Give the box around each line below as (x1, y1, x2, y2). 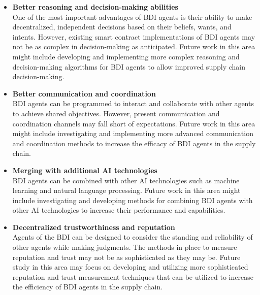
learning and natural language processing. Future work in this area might (12, 185, 241, 195)
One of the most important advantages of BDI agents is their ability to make (12, 11, 252, 22)
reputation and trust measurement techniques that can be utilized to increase (12, 271, 253, 282)
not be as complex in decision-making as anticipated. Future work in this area (12, 41, 255, 52)
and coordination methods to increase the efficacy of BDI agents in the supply (12, 138, 256, 148)
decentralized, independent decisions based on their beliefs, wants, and (12, 21, 232, 32)
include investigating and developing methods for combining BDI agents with (12, 194, 253, 205)
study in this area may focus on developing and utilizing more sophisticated (12, 261, 248, 272)
